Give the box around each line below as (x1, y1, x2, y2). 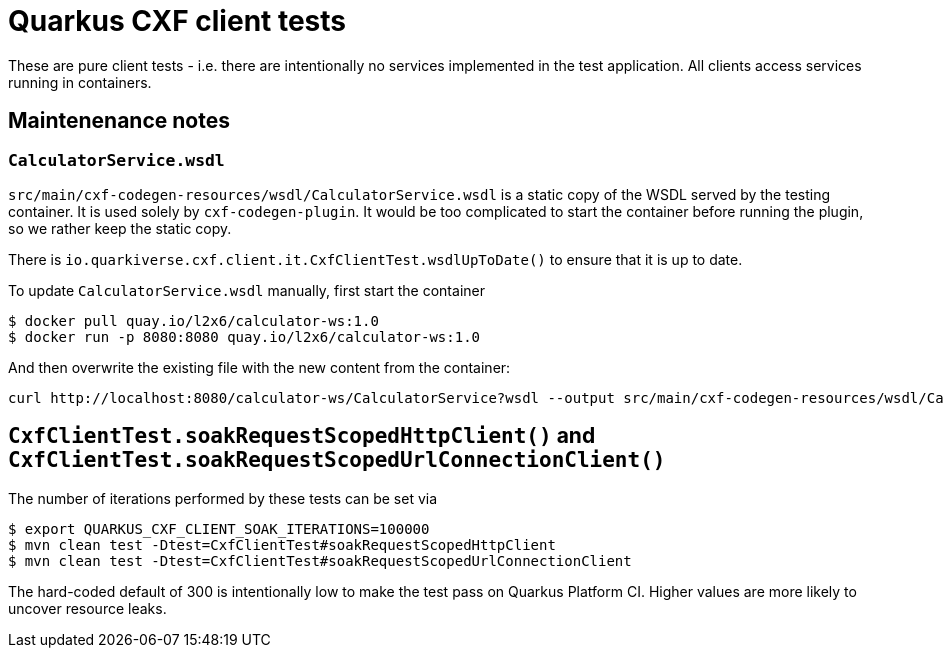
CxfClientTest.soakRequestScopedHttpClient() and (8, 423, 596, 449)
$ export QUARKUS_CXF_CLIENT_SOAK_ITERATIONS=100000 (8, 520, 430, 537)
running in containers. (8, 73, 152, 91)
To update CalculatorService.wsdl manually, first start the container (8, 281, 485, 299)
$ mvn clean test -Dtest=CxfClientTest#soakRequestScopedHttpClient (8, 536, 556, 553)
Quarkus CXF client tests (8, 4, 347, 38)
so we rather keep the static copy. (8, 219, 232, 237)
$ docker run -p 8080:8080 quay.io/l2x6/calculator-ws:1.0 (8, 328, 481, 345)
